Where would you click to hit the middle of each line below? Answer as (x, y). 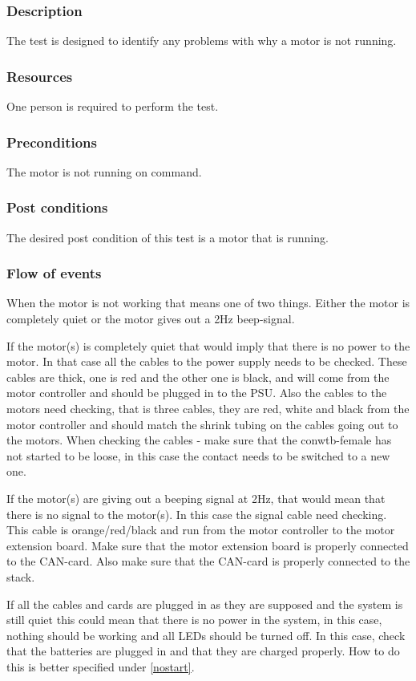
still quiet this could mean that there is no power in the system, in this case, (194, 620)
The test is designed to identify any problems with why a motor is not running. (202, 41)
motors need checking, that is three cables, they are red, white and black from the (208, 409)
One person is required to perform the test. (113, 106)
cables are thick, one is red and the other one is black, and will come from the (198, 377)
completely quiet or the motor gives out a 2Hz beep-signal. (151, 319)
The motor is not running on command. (104, 171)
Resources (40, 76)
